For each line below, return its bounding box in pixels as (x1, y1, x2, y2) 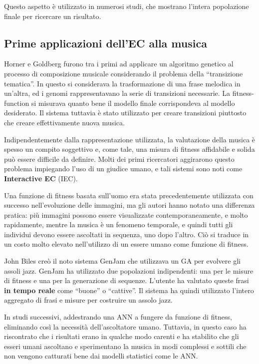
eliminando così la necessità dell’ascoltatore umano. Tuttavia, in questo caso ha (4, 321, 247, 332)
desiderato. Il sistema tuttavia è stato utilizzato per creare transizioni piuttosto (4, 107, 247, 118)
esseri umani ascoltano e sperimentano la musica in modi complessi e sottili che (4, 341, 247, 351)
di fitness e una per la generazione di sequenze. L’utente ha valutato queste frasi (4, 275, 249, 286)
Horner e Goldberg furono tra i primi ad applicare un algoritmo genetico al (4, 58, 234, 69)
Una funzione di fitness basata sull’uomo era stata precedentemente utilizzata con (4, 190, 254, 200)
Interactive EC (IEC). (4, 173, 78, 183)
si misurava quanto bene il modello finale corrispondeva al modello (31, 97, 235, 108)
